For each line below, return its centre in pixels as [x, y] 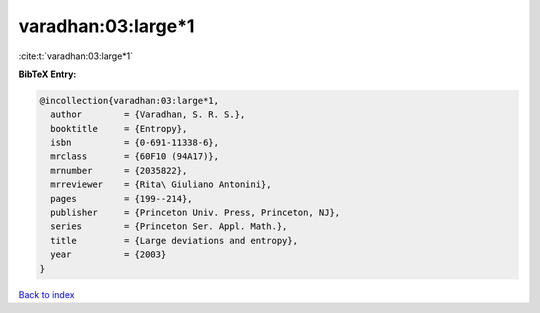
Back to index [46, 294]
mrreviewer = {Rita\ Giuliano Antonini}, [161, 184]
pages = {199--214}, [122, 198]
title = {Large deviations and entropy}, [174, 240]
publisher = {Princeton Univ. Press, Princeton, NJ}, [195, 213]
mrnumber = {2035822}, [119, 170]
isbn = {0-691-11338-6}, [135, 143]
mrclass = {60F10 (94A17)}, [135, 156]
